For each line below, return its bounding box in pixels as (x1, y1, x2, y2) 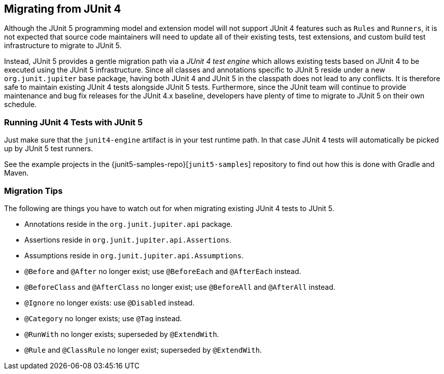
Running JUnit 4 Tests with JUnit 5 (4, 117, 143, 127)
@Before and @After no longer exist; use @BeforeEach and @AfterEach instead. (24, 266, 301, 276)
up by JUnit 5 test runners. (4, 144, 93, 153)
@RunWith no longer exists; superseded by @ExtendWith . (24, 329, 219, 338)
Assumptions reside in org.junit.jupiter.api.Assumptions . (24, 251, 244, 260)
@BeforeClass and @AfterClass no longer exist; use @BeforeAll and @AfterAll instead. (24, 282, 335, 291)
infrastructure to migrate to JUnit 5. (4, 41, 122, 50)
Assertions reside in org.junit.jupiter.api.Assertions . (24, 235, 232, 244)
